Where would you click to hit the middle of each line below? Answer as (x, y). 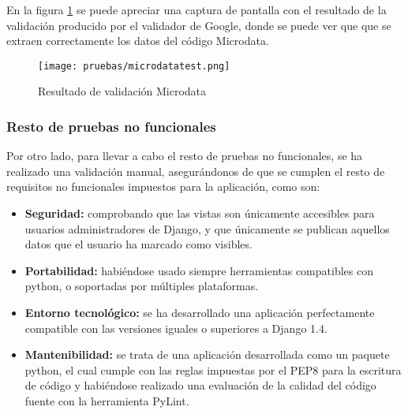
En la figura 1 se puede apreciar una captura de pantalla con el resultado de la (197, 9)
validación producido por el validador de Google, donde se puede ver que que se (199, 25)
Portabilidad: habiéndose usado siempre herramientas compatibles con (199, 270)
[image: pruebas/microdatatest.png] (134, 66)
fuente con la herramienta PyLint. (107, 400)
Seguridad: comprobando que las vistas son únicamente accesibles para (200, 213)
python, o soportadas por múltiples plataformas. (142, 286)
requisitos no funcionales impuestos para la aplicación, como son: (163, 186)
